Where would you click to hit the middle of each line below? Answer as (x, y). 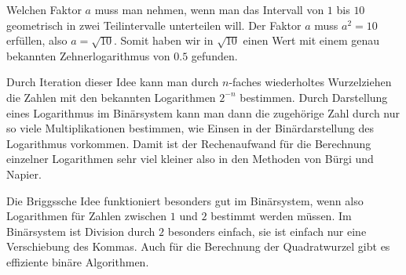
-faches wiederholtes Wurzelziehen (310, 82)
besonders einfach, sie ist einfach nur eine (267, 231)
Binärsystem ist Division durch (81, 231)
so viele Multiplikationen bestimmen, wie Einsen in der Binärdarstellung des (190, 128)
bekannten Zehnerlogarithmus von (88, 55)
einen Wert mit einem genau (311, 40)
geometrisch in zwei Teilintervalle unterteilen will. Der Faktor (154, 25)
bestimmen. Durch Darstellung (314, 97)
